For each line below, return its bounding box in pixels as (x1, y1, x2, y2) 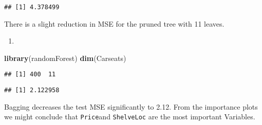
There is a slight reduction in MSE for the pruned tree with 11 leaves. (4, 18, 224, 29)
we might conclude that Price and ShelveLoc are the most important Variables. (4, 111, 255, 122)
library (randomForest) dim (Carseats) (4, 52, 126, 63)
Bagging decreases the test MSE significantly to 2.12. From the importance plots (4, 101, 258, 112)
